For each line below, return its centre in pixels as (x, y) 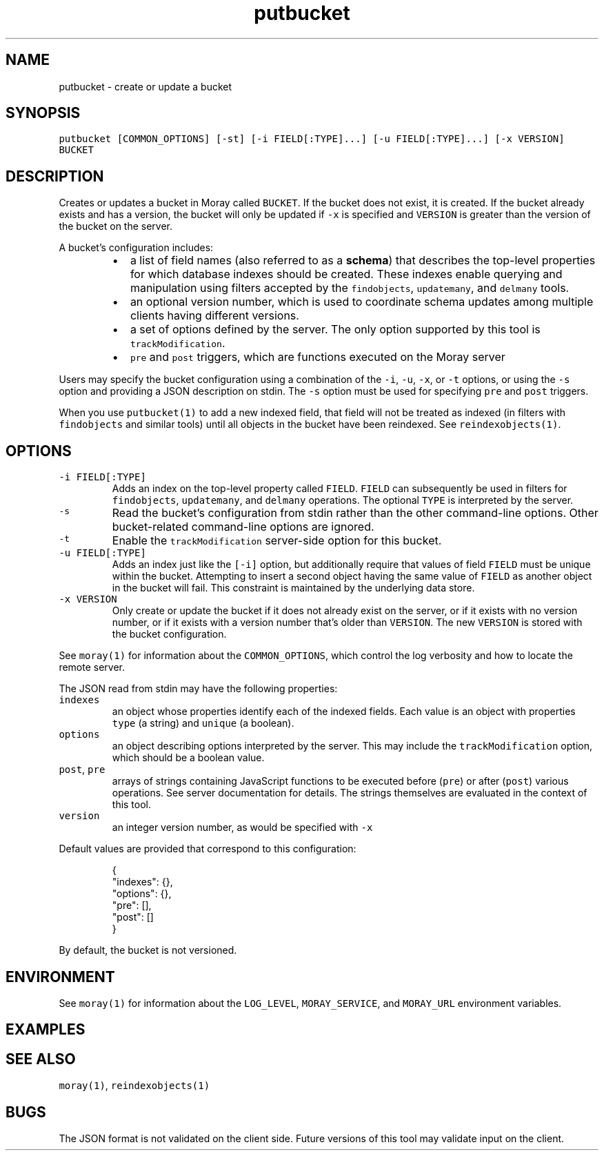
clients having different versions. (214, 316)
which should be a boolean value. (188, 758)
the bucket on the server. (116, 226)
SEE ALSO (41, 1059)
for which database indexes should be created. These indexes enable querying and (346, 274)
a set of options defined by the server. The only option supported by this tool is (335, 330)
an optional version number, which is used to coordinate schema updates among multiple (362, 302)
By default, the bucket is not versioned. (148, 950)
